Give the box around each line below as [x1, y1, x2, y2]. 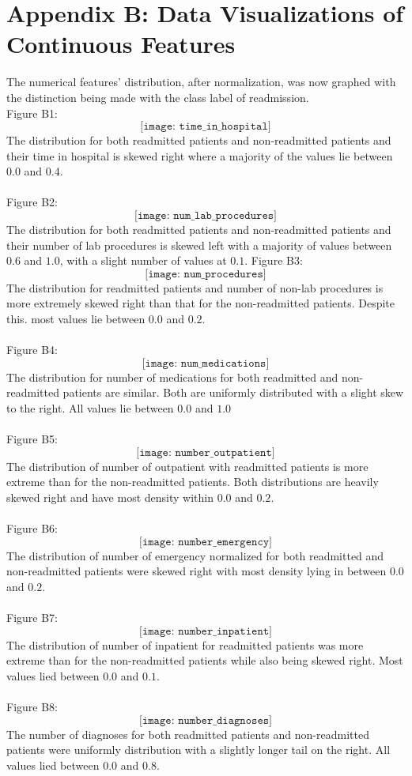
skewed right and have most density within [6, 488, 214, 505]
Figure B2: [6, 194, 58, 210]
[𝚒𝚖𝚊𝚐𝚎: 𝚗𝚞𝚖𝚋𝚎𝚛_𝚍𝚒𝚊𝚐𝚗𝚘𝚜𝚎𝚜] [139, 714, 272, 726]
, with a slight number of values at [59, 252, 227, 269]
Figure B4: [6, 341, 58, 358]
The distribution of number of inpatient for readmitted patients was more [6, 636, 364, 653]
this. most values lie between [6, 311, 146, 327]
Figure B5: [6, 431, 58, 447]
